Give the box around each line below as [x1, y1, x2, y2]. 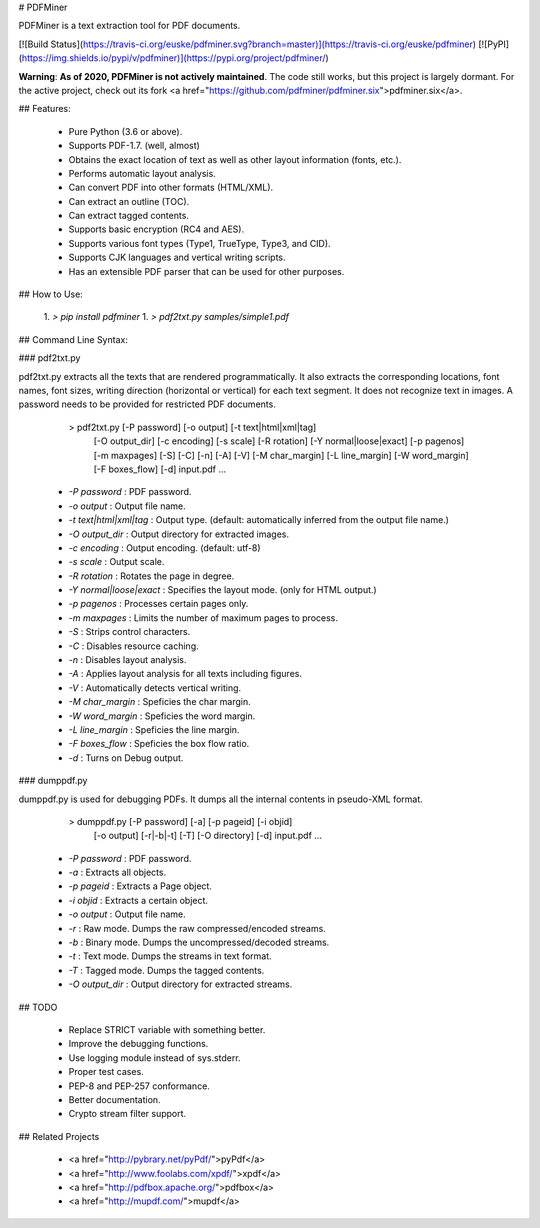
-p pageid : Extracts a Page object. [68, 880, 212, 892]
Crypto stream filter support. [68, 1108, 187, 1120]
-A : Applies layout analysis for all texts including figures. [68, 668, 302, 680]
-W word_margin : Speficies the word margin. [68, 710, 256, 722]
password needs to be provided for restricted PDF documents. [18, 398, 277, 410]
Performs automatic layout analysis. [68, 167, 217, 179]
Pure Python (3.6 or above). [68, 125, 183, 137]
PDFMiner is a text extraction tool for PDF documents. [18, 20, 241, 32]
